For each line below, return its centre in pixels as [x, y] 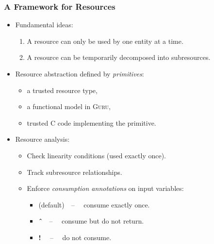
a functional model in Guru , [69, 106]
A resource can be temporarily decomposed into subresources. [119, 57]
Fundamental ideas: [44, 25]
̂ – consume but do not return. [91, 221]
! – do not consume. [75, 237]
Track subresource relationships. [74, 172]
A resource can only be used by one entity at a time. [105, 41]
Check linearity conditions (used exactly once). [97, 155]
